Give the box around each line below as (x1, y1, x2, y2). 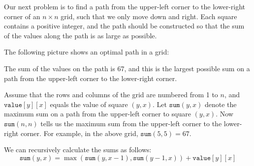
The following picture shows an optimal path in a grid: (4, 47, 169, 57)
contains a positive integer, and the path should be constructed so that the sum (4, 21, 245, 31)
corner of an (4, 11, 40, 21)
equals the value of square (50, 99, 128, 109)
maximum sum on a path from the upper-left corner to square (4, 109, 191, 119)
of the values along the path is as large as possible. (4, 30, 157, 40)
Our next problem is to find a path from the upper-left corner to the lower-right (4, 1, 246, 11)
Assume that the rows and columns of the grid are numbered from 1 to (4, 89, 218, 100)
